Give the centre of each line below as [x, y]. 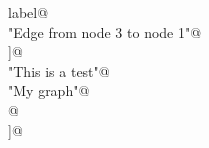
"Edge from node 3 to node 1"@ [105, 31]
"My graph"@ [49, 90]
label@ [28, 12]
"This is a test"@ [59, 70]
